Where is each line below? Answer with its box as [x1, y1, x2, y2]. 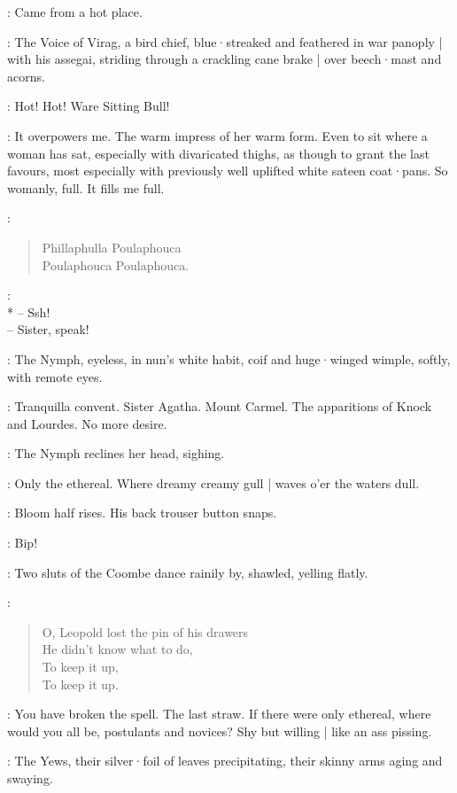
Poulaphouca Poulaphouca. [42, 255, 190, 274]
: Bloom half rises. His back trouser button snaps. [7, 503, 277, 522]
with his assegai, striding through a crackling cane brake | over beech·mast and [7, 50, 442, 68]
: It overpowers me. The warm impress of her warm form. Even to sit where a [7, 126, 428, 144]
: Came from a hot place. [7, 3, 143, 20]
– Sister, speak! [7, 320, 89, 338]
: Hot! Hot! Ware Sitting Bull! [7, 97, 170, 115]
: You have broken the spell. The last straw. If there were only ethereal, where [7, 704, 431, 723]
